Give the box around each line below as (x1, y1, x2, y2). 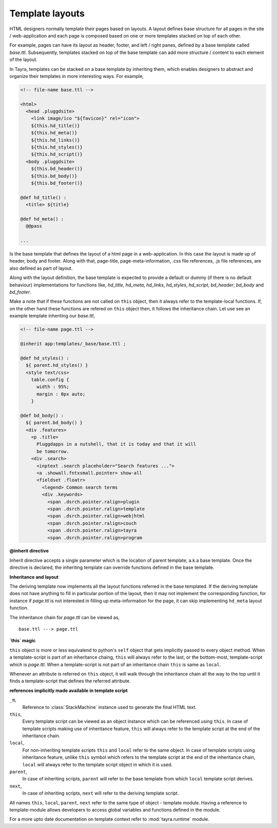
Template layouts (9, 8, 85, 19)
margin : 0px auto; (36, 391, 86, 397)
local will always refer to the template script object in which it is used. (22, 761, 173, 767)
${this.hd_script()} (31, 151, 83, 157)
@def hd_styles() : (20, 355, 69, 361)
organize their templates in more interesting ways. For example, (9, 73, 144, 79)
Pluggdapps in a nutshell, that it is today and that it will (36, 441, 196, 447)
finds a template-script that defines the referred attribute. (9, 678, 131, 684)
